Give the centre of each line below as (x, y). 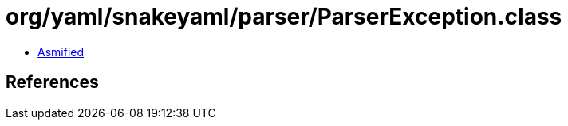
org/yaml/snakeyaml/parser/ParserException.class (284, 17)
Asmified (61, 52)
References (52, 82)
